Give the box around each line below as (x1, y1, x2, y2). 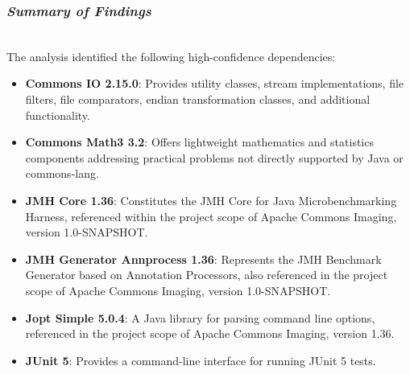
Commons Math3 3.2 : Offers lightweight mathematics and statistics (25, 134, 374, 150)
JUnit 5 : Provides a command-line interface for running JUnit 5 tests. (25, 351, 376, 368)
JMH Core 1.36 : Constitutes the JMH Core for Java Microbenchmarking (25, 191, 397, 208)
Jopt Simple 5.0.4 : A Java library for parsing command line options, (25, 309, 375, 326)
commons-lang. (25, 165, 99, 182)
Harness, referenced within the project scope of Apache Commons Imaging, (25, 208, 397, 224)
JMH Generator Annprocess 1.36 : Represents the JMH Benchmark (25, 250, 382, 267)
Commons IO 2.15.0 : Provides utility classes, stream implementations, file (25, 75, 404, 92)
